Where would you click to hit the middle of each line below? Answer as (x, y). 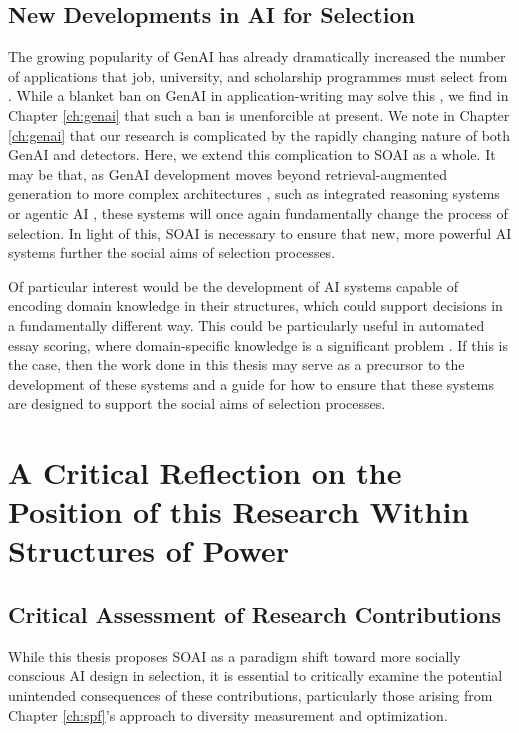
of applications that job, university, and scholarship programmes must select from (258, 75)
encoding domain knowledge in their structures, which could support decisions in (255, 305)
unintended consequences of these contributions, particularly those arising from (250, 695)
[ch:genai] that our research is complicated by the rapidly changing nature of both (259, 134)
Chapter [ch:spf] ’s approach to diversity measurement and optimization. (228, 714)
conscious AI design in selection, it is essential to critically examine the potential (255, 675)
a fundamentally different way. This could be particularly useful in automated (246, 324)
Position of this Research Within (239, 511)
